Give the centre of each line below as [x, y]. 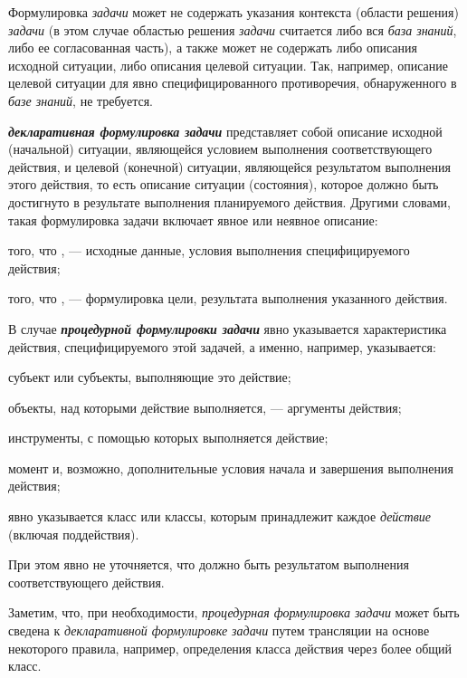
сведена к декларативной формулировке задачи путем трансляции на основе [219, 630]
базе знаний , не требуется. [81, 100]
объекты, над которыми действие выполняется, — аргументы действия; [205, 407]
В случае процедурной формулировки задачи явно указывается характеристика [228, 328]
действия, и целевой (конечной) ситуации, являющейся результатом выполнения [229, 166]
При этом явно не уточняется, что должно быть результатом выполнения [209, 564]
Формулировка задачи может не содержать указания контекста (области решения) [233, 12]
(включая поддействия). [74, 534]
